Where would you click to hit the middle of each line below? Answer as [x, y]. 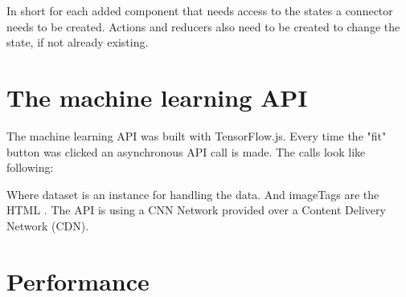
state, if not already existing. [78, 42]
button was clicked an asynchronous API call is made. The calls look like [186, 151]
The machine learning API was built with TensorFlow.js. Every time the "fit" [197, 135]
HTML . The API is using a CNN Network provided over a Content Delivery [196, 210]
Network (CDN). [48, 225]
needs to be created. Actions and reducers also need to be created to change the [203, 26]
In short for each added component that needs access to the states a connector [200, 10]
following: [30, 167]
